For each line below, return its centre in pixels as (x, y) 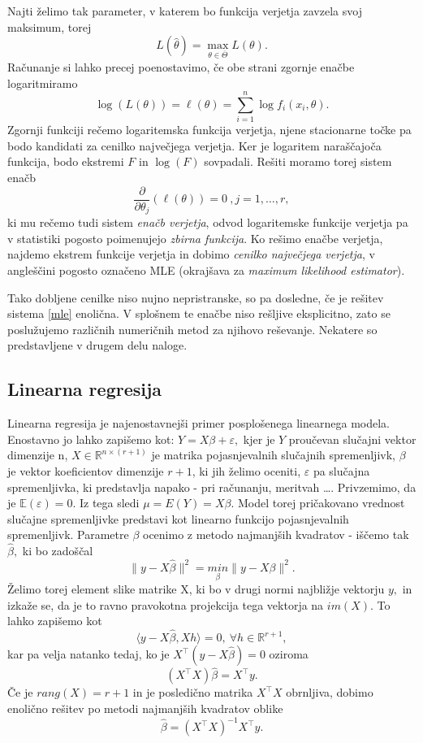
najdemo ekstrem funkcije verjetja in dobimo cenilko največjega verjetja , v (191, 254)
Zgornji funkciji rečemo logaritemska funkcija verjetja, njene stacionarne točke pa (209, 130)
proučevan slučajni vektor (352, 439)
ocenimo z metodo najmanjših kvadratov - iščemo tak (276, 534)
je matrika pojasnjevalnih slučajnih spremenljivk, (273, 455)
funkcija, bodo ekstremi (66, 161)
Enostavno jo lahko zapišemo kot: (91, 439)
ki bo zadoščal (58, 551)
